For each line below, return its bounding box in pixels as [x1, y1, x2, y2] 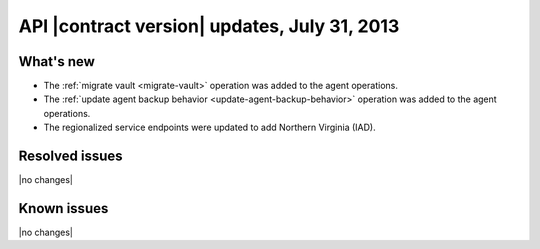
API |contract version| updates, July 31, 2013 [18, 15, 400, 37]
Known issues [18, 200, 109, 217]
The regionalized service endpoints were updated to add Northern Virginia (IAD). [43, 121, 376, 134]
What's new [18, 53, 95, 70]
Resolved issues [18, 148, 124, 165]
